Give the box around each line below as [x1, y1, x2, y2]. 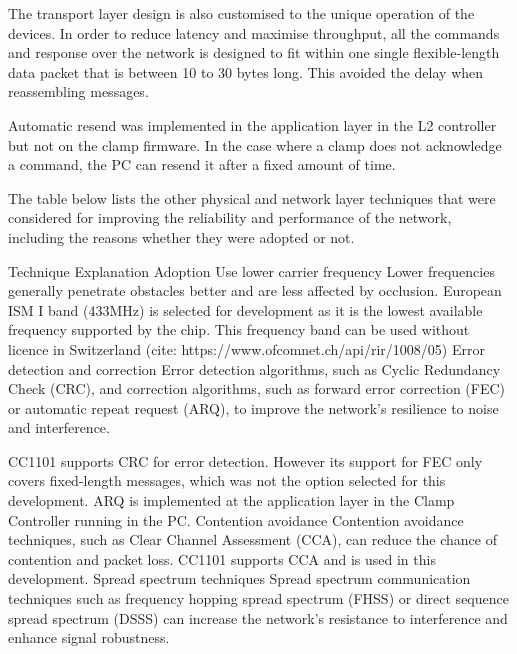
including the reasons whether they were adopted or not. [8, 226, 355, 247]
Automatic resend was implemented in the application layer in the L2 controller [8, 114, 497, 135]
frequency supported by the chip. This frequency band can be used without [8, 319, 470, 340]
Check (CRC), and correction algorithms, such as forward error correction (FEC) [8, 378, 506, 399]
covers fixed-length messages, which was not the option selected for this [8, 470, 446, 491]
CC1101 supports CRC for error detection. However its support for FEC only [8, 450, 483, 471]
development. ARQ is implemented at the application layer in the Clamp [8, 490, 455, 511]
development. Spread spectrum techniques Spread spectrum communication [8, 568, 471, 589]
